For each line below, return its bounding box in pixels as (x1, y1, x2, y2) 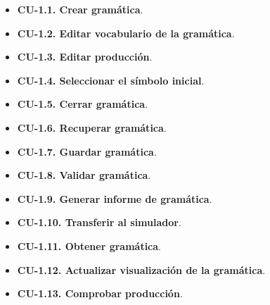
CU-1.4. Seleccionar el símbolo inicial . (17, 73, 205, 87)
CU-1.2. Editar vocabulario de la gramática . (17, 25, 235, 40)
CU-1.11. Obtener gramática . (17, 238, 161, 253)
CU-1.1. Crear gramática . (17, 2, 143, 16)
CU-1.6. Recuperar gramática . (17, 120, 167, 135)
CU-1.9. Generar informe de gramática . (17, 191, 212, 206)
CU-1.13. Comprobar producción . (17, 286, 183, 301)
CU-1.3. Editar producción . (17, 49, 153, 64)
